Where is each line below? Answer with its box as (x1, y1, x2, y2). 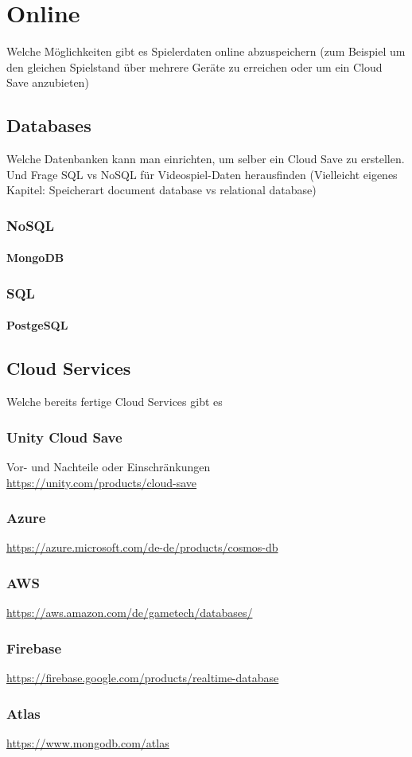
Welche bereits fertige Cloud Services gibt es (6, 393, 223, 410)
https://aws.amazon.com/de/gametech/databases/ (6, 604, 253, 621)
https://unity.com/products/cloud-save (6, 474, 197, 490)
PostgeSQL (6, 317, 68, 334)
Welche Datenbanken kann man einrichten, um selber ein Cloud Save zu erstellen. (6, 150, 405, 167)
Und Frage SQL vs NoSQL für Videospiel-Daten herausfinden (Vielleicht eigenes (6, 166, 398, 182)
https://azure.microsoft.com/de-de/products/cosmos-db (6, 539, 278, 556)
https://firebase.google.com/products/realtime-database (6, 669, 279, 685)
